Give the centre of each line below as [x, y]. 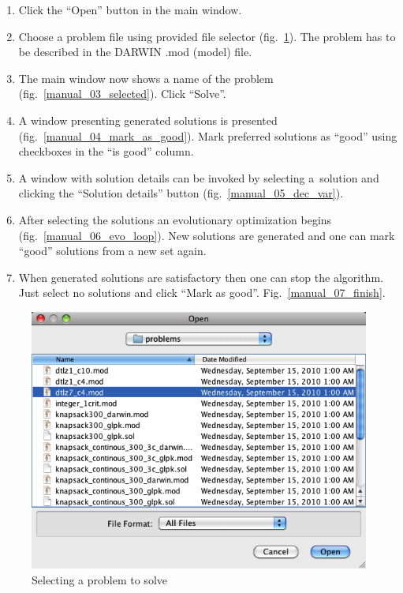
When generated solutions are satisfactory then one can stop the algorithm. [201, 277]
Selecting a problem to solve [99, 579]
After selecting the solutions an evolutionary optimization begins [175, 219]
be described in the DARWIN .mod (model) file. [135, 52]
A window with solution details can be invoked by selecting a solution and [199, 177]
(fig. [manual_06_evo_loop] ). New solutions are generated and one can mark [207, 235]
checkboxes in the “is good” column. [106, 151]
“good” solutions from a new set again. [112, 251]
